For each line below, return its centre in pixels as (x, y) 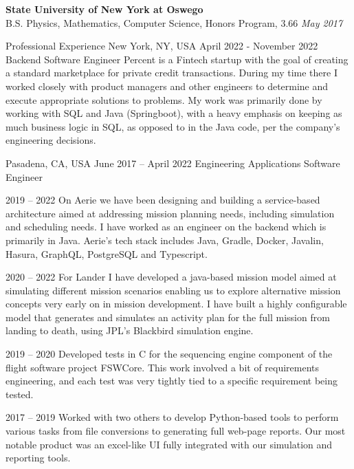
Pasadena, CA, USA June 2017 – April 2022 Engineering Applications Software (173, 163)
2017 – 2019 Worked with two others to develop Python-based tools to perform (172, 417)
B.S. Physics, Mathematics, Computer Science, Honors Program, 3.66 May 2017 (174, 22)
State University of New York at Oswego (104, 9)
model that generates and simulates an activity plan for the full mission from (168, 317)
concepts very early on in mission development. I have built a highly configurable (176, 304)
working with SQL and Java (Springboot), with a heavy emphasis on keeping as (174, 113)
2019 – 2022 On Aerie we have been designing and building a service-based (163, 200)
